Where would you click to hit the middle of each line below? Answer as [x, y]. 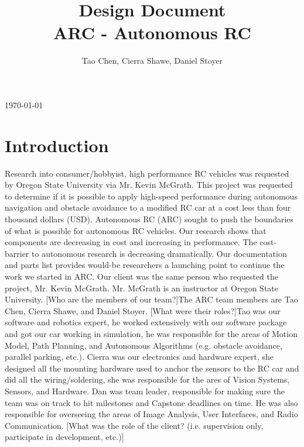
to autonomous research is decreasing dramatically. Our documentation [159, 253]
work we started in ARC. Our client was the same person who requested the [141, 276]
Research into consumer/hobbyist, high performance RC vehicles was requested [147, 173]
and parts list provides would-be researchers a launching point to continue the [145, 265]
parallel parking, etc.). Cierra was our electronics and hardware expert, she [139, 357]
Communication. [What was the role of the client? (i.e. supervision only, [134, 425]
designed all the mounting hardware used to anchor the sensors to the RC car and [152, 368]
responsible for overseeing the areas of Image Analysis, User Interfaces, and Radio [151, 414]
